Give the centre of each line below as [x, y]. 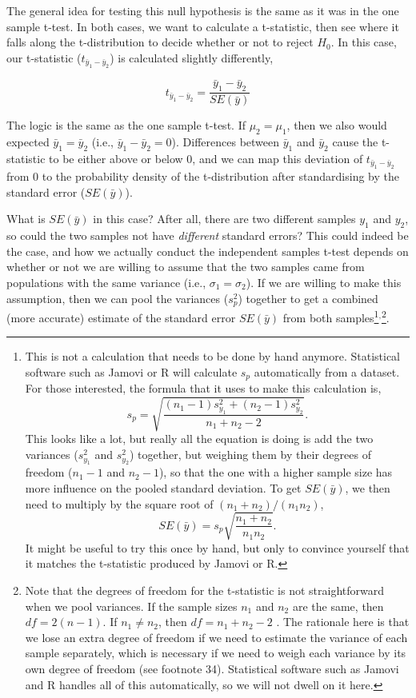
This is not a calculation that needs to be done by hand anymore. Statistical [212, 356]
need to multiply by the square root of [119, 503]
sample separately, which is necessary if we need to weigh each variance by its [216, 653]
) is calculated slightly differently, [192, 57]
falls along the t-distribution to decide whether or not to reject [160, 42]
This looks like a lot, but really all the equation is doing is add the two [199, 439]
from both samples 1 [331, 316]
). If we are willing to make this [324, 282]
